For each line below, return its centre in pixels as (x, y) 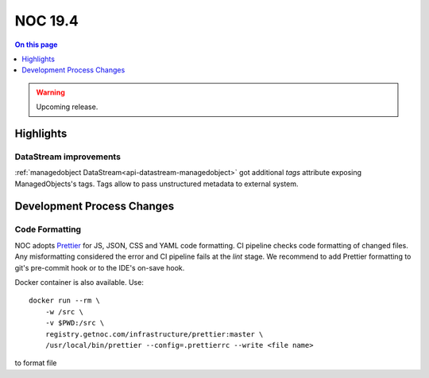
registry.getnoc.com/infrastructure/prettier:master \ (154, 334)
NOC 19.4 (46, 21)
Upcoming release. (67, 107)
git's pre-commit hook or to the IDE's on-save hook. (100, 267)
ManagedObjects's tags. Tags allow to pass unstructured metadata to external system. (157, 184)
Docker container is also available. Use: (79, 282)
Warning (50, 92)
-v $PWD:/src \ (75, 323)
